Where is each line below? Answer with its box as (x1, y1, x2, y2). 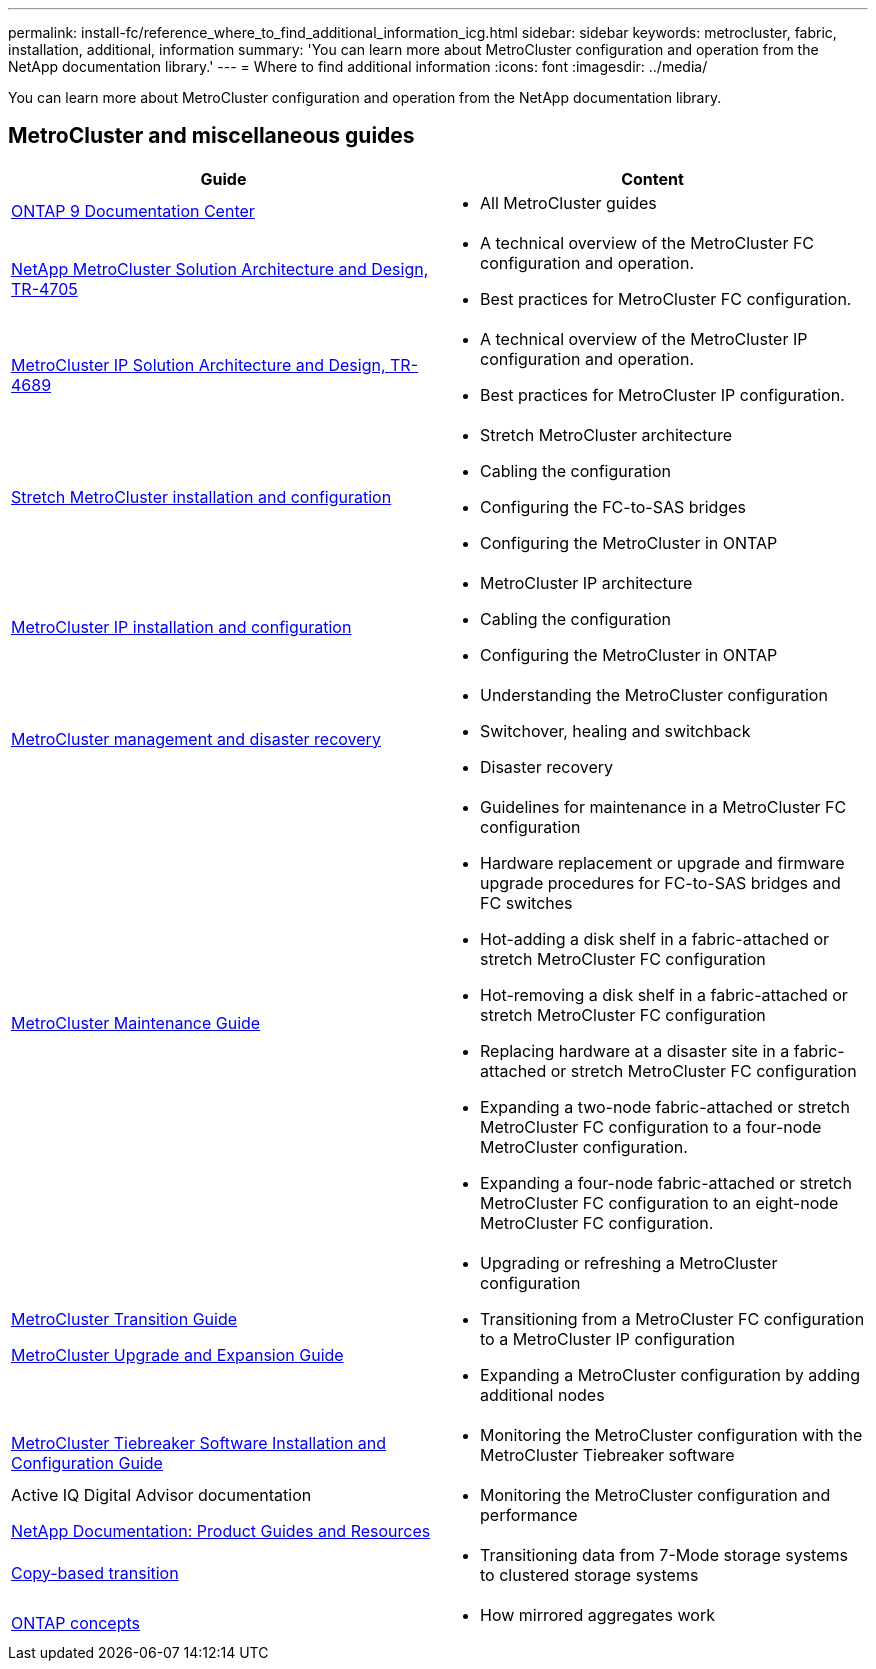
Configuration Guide (11, 1452, 163, 1473)
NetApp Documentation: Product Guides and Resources (11, 1520, 431, 1541)
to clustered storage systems (480, 1564, 699, 1585)
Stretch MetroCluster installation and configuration (11, 486, 392, 507)
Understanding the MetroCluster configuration (480, 684, 828, 705)
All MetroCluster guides (480, 192, 657, 213)
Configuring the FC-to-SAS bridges (480, 496, 746, 517)
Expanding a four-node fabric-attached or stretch (480, 1172, 852, 1193)
